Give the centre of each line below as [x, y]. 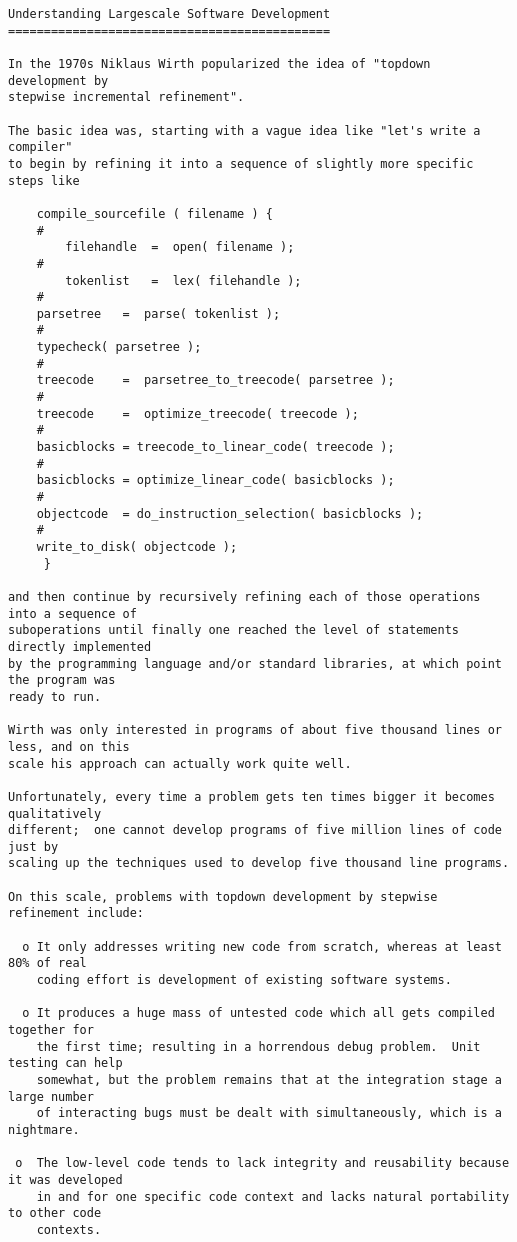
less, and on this [69, 746]
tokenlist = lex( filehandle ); [183, 280]
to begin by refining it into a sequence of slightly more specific [241, 163]
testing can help [65, 1063]
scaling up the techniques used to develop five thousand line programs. [259, 863]
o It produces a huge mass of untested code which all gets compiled [258, 1013]
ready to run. [55, 696]
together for [51, 1030]
